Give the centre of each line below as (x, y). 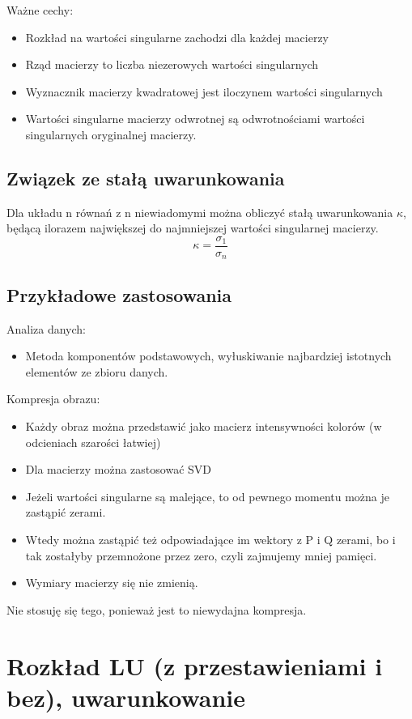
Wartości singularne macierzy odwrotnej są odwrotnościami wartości (195, 119)
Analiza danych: (47, 328)
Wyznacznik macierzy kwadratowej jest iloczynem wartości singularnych (204, 91)
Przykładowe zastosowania (119, 294)
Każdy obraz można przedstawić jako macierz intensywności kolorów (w (204, 426)
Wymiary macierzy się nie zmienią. (112, 583)
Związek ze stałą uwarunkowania (146, 178)
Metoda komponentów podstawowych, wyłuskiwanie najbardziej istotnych (208, 356)
